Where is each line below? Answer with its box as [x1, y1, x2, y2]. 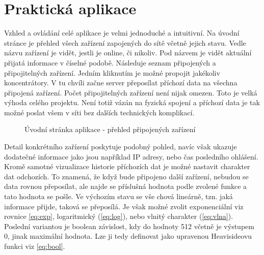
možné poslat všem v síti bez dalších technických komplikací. [4, 107, 195, 117]
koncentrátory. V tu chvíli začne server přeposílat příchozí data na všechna [4, 77, 237, 88]
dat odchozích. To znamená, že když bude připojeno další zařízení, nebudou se [4, 171, 249, 181]
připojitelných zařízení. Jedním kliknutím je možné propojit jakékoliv [4, 67, 220, 78]
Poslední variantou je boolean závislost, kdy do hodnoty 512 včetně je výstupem [4, 220, 254, 231]
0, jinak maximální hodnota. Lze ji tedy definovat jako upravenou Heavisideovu [4, 231, 252, 241]
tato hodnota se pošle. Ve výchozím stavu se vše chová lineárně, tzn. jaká [4, 191, 233, 202]
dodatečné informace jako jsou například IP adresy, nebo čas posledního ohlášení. [4, 151, 258, 162]
